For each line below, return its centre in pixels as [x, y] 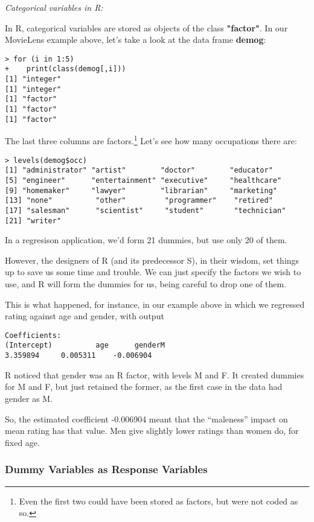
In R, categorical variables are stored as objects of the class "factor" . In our [146, 27]
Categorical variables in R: [54, 7]
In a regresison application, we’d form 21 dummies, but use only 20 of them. [146, 240]
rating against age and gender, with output [85, 316]
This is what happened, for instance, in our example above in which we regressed [155, 304]
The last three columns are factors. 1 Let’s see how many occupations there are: [151, 140]
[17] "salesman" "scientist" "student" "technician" [146, 210]
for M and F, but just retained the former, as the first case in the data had [144, 387]
